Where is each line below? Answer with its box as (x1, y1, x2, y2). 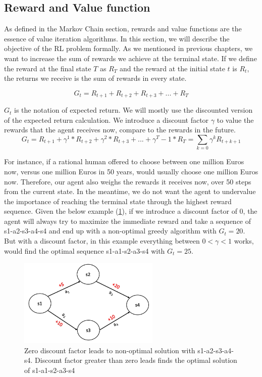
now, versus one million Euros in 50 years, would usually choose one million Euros (4, 166, 258, 176)
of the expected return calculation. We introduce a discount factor (4, 114, 209, 125)
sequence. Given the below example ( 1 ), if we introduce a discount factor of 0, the (4, 206, 257, 216)
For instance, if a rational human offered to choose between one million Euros (4, 156, 244, 167)
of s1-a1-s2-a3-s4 (24, 364, 75, 375)
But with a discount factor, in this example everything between (4, 235, 200, 246)
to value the (217, 114, 254, 125)
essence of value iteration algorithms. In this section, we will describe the (4, 33, 230, 43)
